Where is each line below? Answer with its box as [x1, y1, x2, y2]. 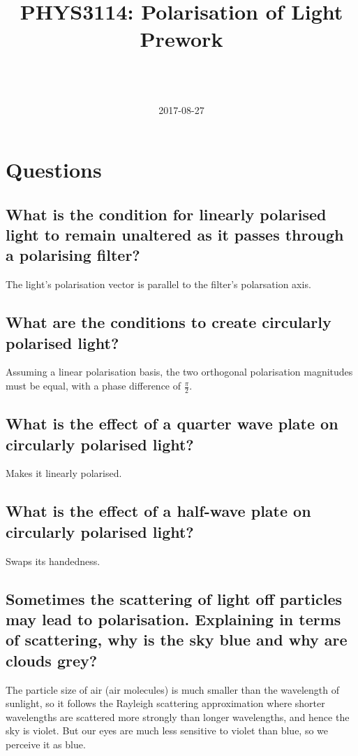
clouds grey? [6, 649, 98, 671]
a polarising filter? [6, 244, 140, 266]
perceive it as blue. [6, 737, 86, 751]
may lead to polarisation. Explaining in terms [6, 608, 341, 630]
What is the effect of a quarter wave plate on [6, 413, 338, 434]
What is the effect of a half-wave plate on [6, 500, 311, 522]
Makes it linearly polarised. [6, 466, 122, 480]
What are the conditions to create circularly [6, 311, 331, 333]
